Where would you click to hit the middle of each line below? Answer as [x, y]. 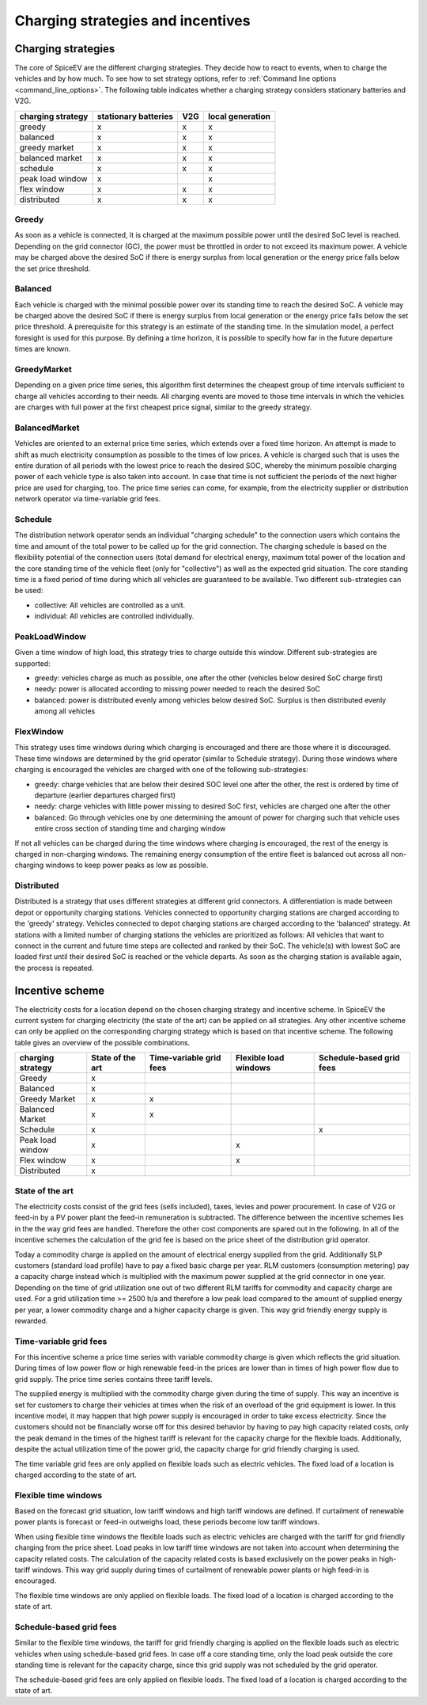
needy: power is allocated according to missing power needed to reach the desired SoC [177, 689]
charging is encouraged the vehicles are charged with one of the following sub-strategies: [161, 770]
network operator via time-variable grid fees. [88, 499]
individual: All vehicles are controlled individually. [114, 616]
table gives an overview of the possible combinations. [102, 1042]
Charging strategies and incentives [132, 21]
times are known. [43, 349]
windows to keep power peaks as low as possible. [127, 865]
